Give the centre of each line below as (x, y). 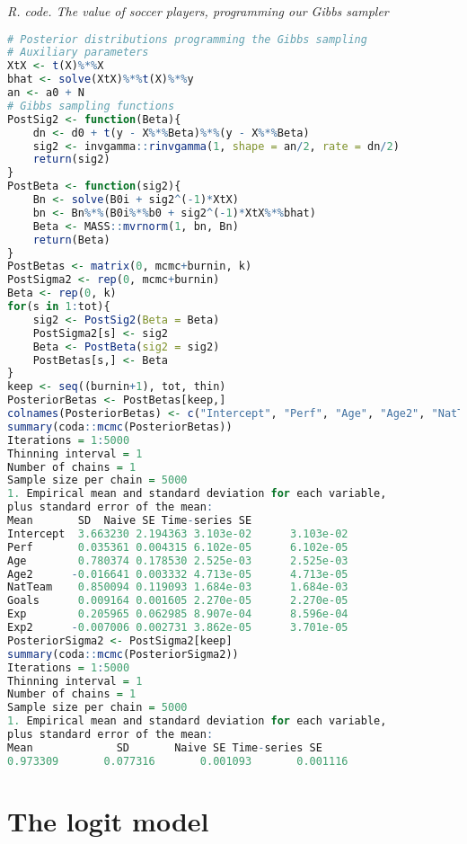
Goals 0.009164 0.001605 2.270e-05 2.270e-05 (178, 601)
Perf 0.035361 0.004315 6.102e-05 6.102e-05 (178, 547)
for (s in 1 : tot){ (59, 307)
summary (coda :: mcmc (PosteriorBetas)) (120, 426)
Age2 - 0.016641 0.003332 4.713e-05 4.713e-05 (178, 574)
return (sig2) (71, 160)
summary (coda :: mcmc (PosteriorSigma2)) (123, 654)
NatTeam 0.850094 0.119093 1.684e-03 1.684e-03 (178, 587)
